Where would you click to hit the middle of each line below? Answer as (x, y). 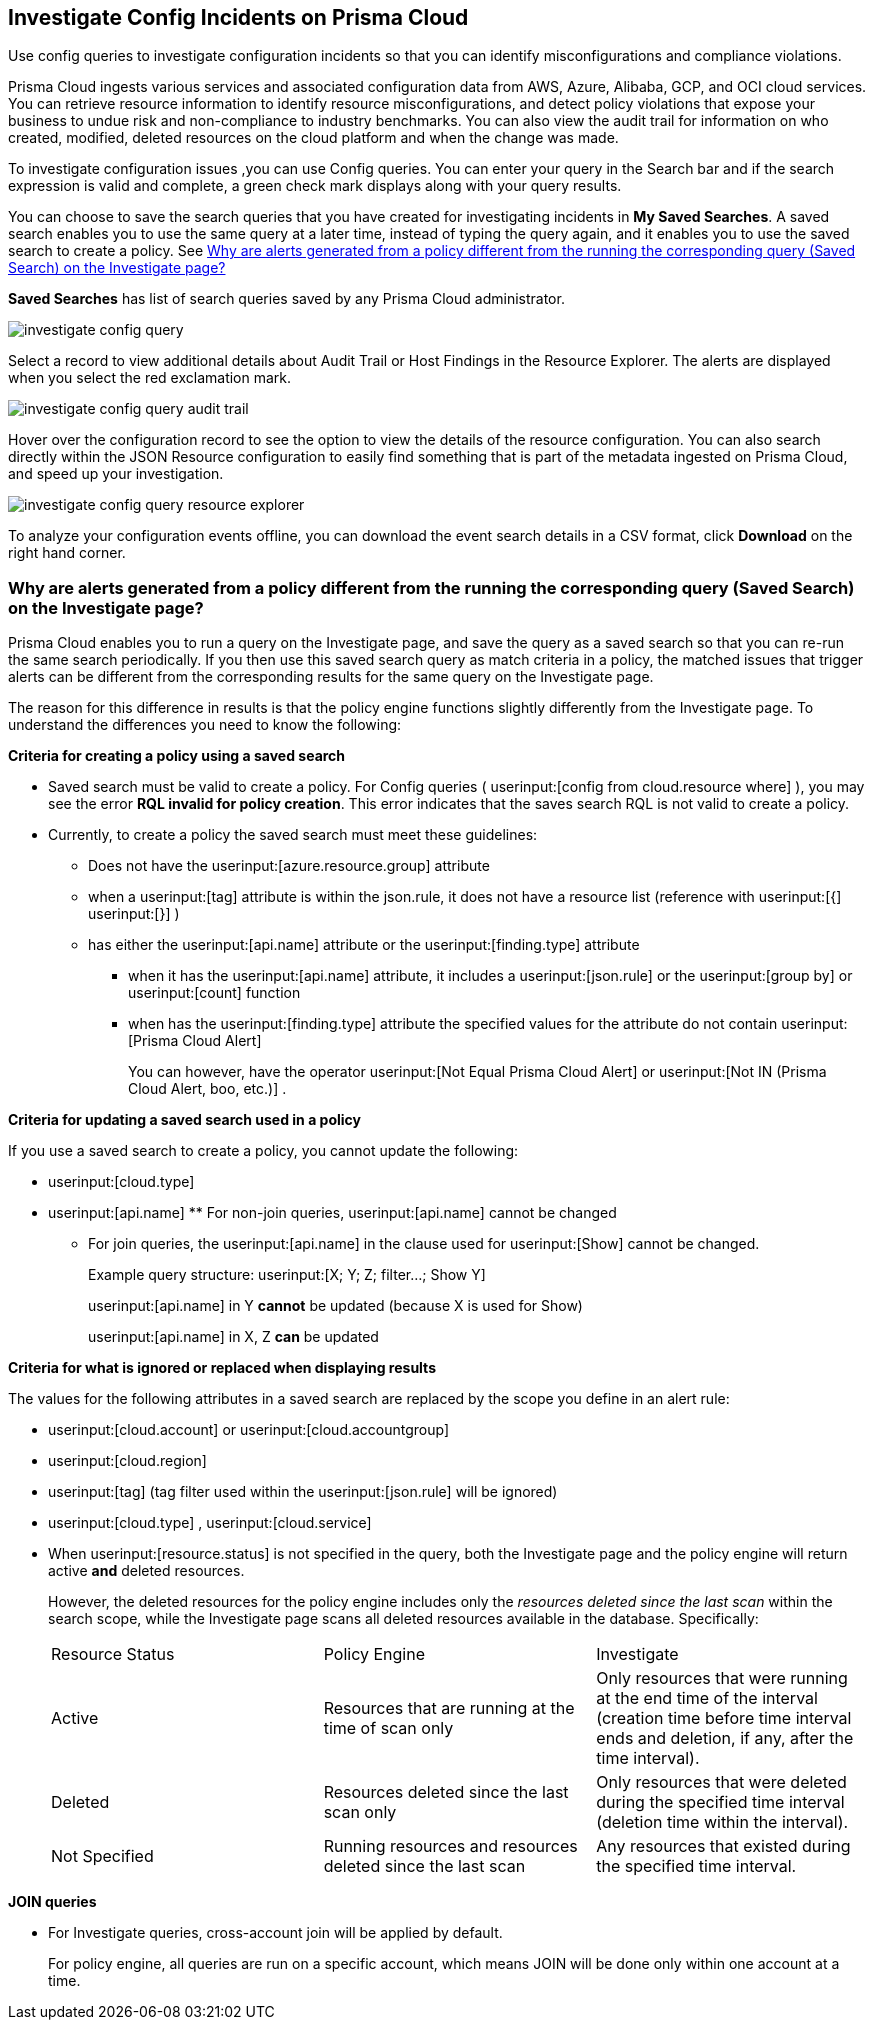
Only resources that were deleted (721, 1782)
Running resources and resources (450, 1846)
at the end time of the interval (707, 1698)
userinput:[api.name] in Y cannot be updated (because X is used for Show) (335, 1306)
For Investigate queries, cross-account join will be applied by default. (275, 1933)
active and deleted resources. (146, 1571)
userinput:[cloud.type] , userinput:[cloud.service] (210, 1523)
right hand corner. (67, 553)
